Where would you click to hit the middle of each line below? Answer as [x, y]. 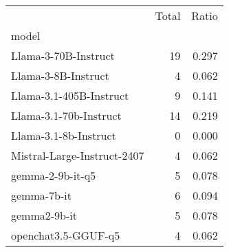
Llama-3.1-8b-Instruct [64, 135]
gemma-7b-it [41, 195]
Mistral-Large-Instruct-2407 [78, 155]
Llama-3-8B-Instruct [60, 75]
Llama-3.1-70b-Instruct [66, 115]
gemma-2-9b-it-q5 [54, 175]
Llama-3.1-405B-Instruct [70, 95]
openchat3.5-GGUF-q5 [66, 235]
